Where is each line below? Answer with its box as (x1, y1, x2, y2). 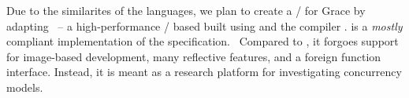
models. (6, 78, 43, 95)
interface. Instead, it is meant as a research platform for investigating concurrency (6, 64, 402, 80)
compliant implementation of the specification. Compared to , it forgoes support (6, 33, 399, 49)
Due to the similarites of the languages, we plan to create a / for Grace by (6, 2, 366, 18)
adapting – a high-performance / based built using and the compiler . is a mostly (6, 17, 403, 34)
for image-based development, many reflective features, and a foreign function (6, 48, 381, 64)
